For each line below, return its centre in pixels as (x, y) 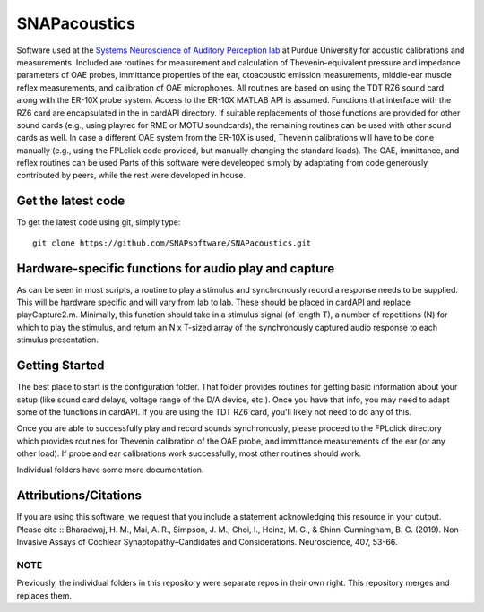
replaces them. (44, 595)
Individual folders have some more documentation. (110, 470)
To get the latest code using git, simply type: (99, 222)
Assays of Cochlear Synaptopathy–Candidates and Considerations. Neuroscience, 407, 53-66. (223, 542)
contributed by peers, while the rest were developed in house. (131, 176)
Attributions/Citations (79, 496)
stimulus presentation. (57, 340)
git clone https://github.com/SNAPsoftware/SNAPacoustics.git (172, 243)
